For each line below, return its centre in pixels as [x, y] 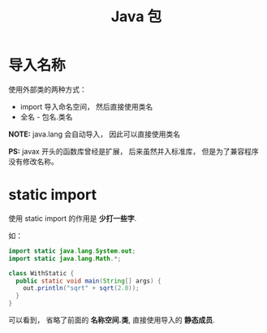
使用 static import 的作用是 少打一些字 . [73, 218]
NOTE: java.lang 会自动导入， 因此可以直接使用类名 [95, 134]
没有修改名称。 [33, 161]
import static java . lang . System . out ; [72, 251]
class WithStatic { [41, 273]
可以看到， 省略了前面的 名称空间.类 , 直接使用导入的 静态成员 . [112, 320]
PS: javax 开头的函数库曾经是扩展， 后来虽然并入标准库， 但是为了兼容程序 [134, 151]
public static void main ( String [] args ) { [88, 281]
